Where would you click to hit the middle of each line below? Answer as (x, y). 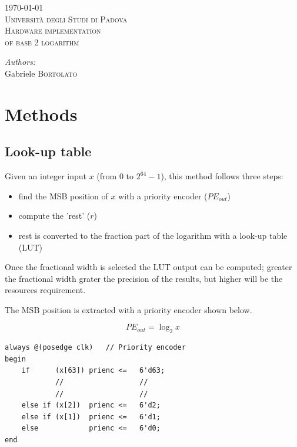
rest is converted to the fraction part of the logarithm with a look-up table (153, 235)
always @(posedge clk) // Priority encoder (95, 348)
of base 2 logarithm (42, 42)
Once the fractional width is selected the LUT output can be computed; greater (148, 267)
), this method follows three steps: (222, 176)
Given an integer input (46, 176)
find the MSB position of (63, 195)
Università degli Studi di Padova (66, 19)
